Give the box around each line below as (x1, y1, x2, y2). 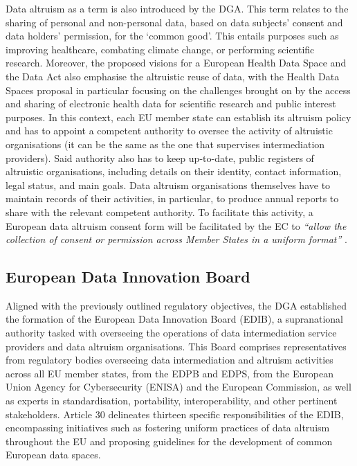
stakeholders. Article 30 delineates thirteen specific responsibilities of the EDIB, (6, 406, 344, 421)
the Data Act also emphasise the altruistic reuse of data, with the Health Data (6, 69, 340, 83)
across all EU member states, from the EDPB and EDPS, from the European (6, 366, 333, 380)
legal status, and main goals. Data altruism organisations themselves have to (6, 177, 331, 192)
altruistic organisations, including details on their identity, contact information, (6, 164, 342, 179)
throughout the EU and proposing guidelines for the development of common (6, 433, 333, 448)
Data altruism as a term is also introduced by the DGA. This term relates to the (6, 1, 349, 15)
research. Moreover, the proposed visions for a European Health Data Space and (6, 55, 347, 70)
